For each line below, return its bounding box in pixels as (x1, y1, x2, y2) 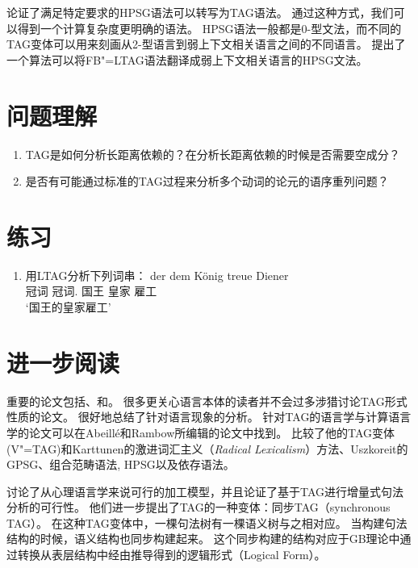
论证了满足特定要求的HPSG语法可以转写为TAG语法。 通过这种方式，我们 (6, 4, 394, 20)
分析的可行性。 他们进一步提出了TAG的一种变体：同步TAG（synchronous (6, 499, 391, 516)
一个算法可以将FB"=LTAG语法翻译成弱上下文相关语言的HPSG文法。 (6, 51, 368, 68)
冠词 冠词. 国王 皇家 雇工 (25, 282, 157, 299)
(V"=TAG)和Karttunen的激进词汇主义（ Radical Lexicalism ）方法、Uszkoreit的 (6, 440, 408, 457)
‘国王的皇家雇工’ (25, 299, 111, 315)
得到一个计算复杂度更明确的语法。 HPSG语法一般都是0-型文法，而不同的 (17, 19, 402, 36)
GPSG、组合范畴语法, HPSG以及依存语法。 (6, 456, 235, 473)
